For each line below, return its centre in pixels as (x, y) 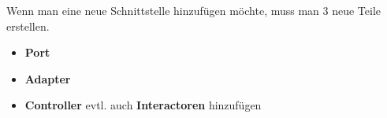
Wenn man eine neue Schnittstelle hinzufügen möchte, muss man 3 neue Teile (194, 10)
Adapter (48, 78)
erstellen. (28, 26)
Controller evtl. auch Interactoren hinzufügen (143, 105)
